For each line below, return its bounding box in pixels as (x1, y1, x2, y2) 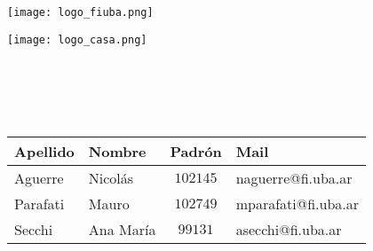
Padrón (170, 141, 222, 162)
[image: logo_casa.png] (7, 33, 147, 46)
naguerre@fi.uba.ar (235, 168, 353, 189)
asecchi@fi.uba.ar (235, 219, 342, 240)
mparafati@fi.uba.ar (235, 193, 360, 215)
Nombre (88, 141, 147, 162)
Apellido (14, 141, 75, 162)
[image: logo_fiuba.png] (7, 6, 154, 19)
